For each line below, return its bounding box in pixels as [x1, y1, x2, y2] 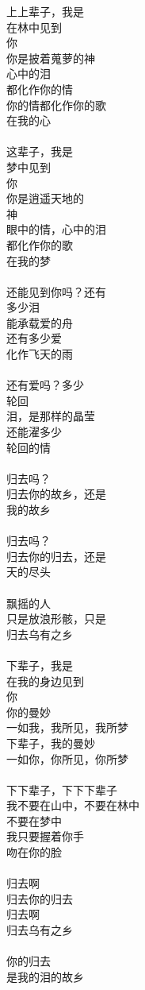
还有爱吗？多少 [6, 377, 84, 393]
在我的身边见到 [6, 672, 84, 689]
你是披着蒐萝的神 [6, 49, 95, 66]
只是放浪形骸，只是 [6, 610, 106, 627]
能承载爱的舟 [6, 314, 73, 331]
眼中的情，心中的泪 [6, 221, 106, 238]
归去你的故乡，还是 [6, 485, 106, 502]
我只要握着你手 [6, 828, 84, 845]
